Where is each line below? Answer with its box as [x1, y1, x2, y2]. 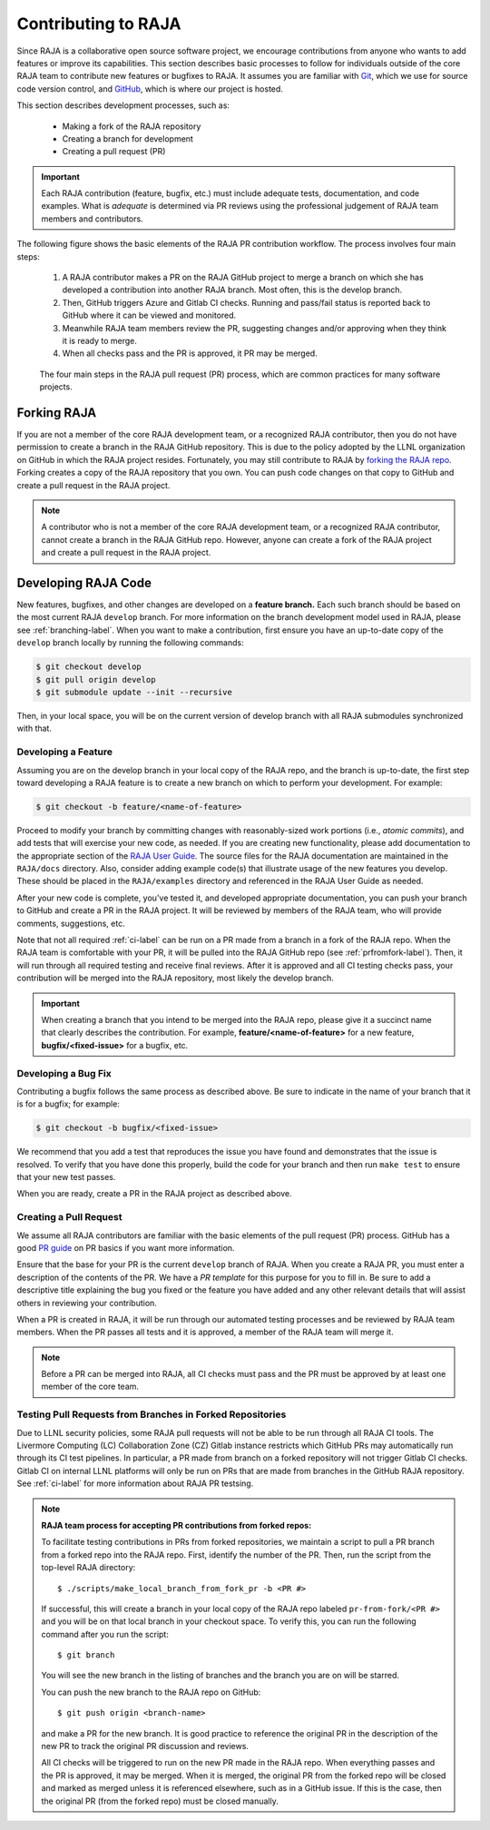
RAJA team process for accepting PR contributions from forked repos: [41, 1520, 312, 1530]
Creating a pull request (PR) [62, 146, 166, 157]
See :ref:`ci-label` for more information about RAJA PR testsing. [16, 1478, 254, 1489]
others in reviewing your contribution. [16, 1297, 158, 1308]
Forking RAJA [16, 405, 97, 420]
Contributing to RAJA [16, 14, 181, 34]
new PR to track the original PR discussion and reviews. [41, 1741, 250, 1752]
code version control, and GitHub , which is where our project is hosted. [16, 83, 283, 94]
